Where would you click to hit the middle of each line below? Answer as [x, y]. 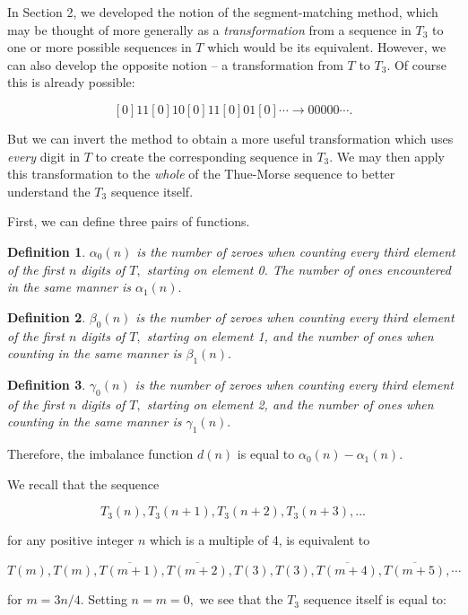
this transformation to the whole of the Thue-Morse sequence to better [201, 174]
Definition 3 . [47, 384]
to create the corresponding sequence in [204, 156]
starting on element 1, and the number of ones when [290, 335]
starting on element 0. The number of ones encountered [299, 269]
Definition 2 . [47, 316]
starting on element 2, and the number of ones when [290, 404]
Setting [108, 599]
